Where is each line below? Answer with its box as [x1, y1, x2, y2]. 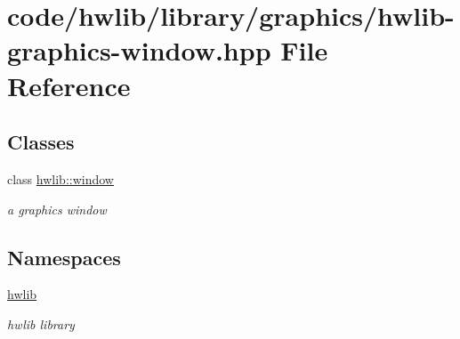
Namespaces [7, 243, 121, 270]
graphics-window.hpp [7, 32, 271, 69]
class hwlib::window [7, 169, 114, 188]
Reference [7, 67, 131, 103]
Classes [7, 128, 75, 156]
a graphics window [7, 199, 107, 218]
